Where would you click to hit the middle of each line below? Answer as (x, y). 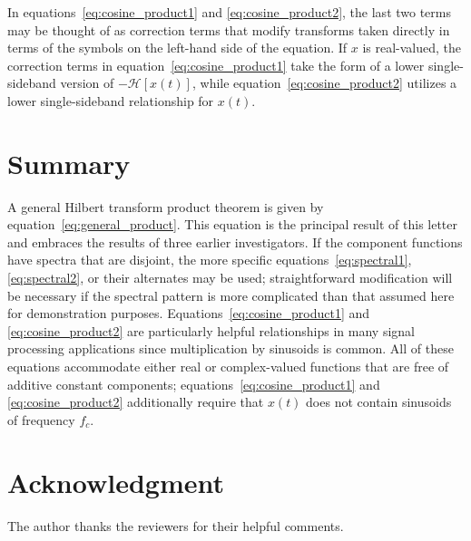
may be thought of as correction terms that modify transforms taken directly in (229, 29)
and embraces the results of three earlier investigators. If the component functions (235, 242)
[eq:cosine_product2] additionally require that (136, 402)
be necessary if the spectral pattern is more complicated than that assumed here (231, 295)
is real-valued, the (412, 48)
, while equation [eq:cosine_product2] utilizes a (324, 83)
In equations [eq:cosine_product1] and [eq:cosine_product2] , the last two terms (230, 12)
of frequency (41, 419)
